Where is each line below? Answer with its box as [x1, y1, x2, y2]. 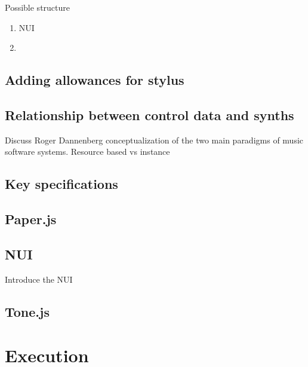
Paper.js [5, 210, 57, 228]
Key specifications [5, 175, 118, 193]
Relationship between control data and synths [5, 105, 294, 124]
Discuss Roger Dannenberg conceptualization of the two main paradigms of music [5, 133, 304, 146]
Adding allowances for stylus [5, 71, 184, 89]
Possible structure [5, 1, 70, 13]
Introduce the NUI [5, 273, 73, 285]
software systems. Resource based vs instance [5, 145, 170, 158]
